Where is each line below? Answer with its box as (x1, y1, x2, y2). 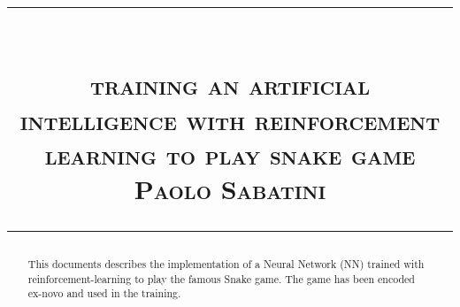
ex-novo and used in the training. (27, 286, 181, 301)
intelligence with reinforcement (19, 101, 441, 137)
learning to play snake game (44, 135, 416, 172)
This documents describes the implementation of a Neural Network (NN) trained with (27, 257, 425, 272)
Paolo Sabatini (134, 170, 326, 206)
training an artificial (89, 66, 371, 103)
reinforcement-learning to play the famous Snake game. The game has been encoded (27, 271, 415, 286)
